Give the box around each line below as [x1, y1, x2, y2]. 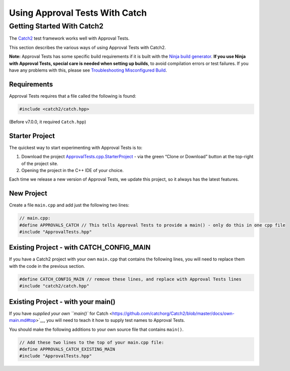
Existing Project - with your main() [9, 297, 116, 306]
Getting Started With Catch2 [9, 22, 104, 30]
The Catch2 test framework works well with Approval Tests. [9, 35, 130, 41]
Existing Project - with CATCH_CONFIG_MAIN [9, 243, 151, 252]
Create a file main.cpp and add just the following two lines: [9, 202, 130, 208]
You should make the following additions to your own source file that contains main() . [9, 326, 184, 332]
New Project [9, 189, 48, 198]
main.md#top [9, 317, 36, 323]
